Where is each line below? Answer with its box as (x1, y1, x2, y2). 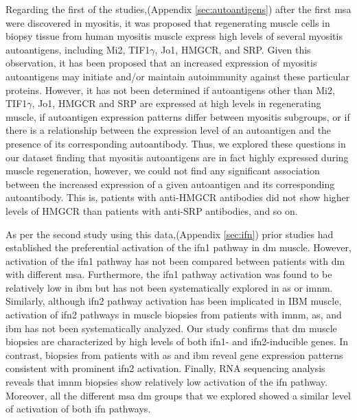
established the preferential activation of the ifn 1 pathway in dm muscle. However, (5, 240, 352, 255)
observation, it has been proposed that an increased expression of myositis (5, 56, 317, 70)
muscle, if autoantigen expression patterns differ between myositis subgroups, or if (5, 109, 350, 124)
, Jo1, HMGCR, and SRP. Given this (154, 42, 311, 56)
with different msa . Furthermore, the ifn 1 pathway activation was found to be (5, 267, 332, 281)
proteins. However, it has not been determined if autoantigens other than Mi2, (5, 82, 335, 97)
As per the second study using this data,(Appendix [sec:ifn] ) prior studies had (5, 226, 334, 241)
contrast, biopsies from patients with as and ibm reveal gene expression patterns (5, 347, 343, 362)
